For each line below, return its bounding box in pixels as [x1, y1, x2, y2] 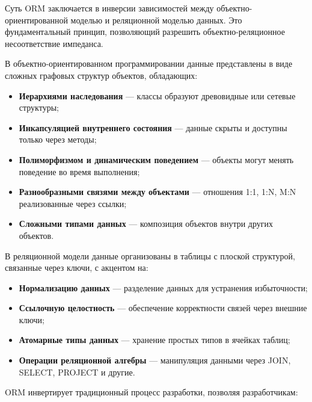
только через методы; [19, 133, 97, 146]
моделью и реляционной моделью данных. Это [70, 13, 242, 26]
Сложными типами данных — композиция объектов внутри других [19, 217, 274, 230]
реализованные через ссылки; [19, 197, 127, 209]
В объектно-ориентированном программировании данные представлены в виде [5, 57, 293, 70]
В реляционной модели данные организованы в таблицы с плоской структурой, [5, 249, 295, 262]
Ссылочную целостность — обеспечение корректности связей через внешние [19, 301, 307, 314]
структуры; [19, 101, 59, 114]
